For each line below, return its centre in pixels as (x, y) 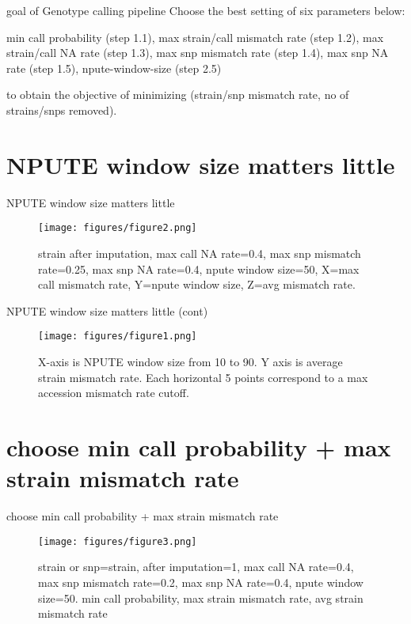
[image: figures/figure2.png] (118, 228)
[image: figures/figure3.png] (118, 541)
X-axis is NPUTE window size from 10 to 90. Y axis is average (190, 361)
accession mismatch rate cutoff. (114, 393)
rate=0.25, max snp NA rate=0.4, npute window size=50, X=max (199, 269)
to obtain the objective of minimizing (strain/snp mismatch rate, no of (178, 95)
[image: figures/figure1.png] (118, 337)
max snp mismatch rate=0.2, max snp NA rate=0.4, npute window (201, 582)
